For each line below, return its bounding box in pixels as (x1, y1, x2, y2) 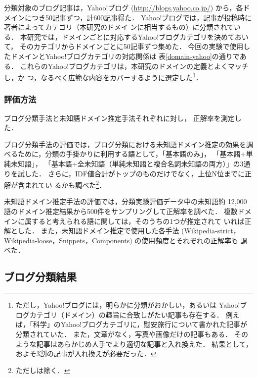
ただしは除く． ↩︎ (15, 365, 70, 375)
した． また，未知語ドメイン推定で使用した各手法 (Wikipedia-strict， (17, 225, 240, 236)
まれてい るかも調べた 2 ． (24, 178, 106, 190)
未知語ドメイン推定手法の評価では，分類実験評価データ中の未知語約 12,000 (4, 196, 247, 207)
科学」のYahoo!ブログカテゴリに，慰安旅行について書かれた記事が (33, 319, 248, 329)
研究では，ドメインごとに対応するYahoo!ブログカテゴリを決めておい (27, 31, 249, 42)
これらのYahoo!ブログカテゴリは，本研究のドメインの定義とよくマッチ (20, 60, 249, 71)
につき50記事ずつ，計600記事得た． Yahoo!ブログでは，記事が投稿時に (24, 12, 252, 22)
